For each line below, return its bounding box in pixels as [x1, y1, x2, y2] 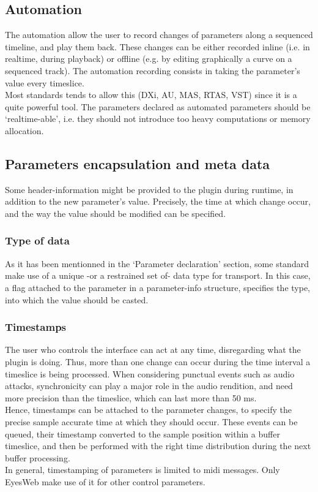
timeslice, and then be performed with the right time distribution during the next [5, 439, 311, 452]
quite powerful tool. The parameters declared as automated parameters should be [5, 100, 311, 113]
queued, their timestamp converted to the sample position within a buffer [5, 427, 280, 440]
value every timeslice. [5, 76, 84, 89]
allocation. [5, 124, 44, 137]
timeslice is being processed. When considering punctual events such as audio [5, 367, 295, 380]
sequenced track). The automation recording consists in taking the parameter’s [5, 64, 300, 77]
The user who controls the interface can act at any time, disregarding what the [5, 343, 301, 356]
